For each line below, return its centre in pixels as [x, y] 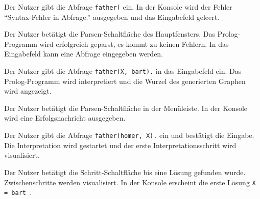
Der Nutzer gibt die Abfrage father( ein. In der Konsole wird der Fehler [118, 7]
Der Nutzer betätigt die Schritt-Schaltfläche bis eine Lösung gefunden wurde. [125, 172]
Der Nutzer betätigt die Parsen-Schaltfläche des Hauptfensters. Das [110, 34]
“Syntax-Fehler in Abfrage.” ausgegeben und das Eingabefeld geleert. [112, 17]
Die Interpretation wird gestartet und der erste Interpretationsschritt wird [120, 145]
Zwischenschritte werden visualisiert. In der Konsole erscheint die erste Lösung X [130, 182]
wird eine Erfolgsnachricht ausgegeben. [65, 118]
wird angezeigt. [28, 91]
